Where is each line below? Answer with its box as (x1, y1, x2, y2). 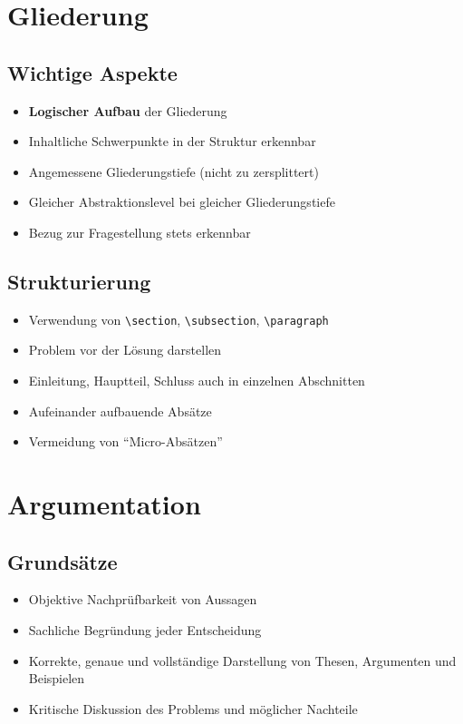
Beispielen (28, 669, 85, 688)
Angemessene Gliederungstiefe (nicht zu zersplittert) (28, 161, 319, 181)
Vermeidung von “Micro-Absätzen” (28, 432, 223, 451)
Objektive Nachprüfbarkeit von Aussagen (28, 590, 257, 609)
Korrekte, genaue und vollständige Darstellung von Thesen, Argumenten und (28, 651, 457, 670)
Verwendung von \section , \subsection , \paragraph (28, 309, 329, 328)
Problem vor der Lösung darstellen (28, 340, 222, 359)
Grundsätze (7, 547, 118, 575)
